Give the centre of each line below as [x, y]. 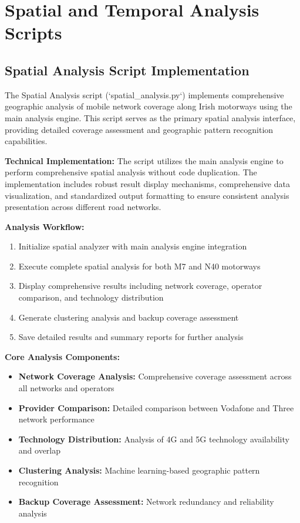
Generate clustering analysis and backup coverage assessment [129, 317]
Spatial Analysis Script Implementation [127, 70]
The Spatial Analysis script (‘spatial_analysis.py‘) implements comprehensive [144, 94]
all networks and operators [66, 388]
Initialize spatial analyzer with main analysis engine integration [133, 246]
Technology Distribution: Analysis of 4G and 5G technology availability [154, 439]
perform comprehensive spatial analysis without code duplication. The [131, 172]
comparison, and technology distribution [91, 297]
